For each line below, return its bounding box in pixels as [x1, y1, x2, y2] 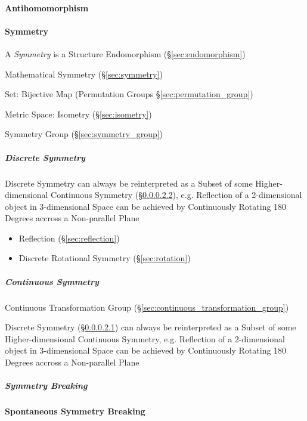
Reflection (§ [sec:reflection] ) [18, 231, 120, 244]
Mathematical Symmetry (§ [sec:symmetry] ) [5, 67, 163, 80]
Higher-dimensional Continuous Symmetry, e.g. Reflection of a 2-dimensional [5, 332, 285, 345]
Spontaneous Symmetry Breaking [5, 405, 145, 417]
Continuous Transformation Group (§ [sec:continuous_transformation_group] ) [5, 301, 289, 313]
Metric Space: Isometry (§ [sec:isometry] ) [5, 107, 152, 120]
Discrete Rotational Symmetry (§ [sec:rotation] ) [18, 252, 191, 264]
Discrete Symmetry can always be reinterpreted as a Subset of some [5, 177, 253, 189]
